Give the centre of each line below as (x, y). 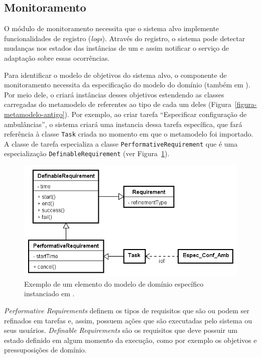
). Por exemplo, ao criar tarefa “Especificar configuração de (156, 114)
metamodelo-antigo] (34, 114)
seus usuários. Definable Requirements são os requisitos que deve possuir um (121, 330)
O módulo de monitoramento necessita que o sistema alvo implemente (112, 28)
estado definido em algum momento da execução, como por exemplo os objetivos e (130, 340)
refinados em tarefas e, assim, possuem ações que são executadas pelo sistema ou (128, 320)
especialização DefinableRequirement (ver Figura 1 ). (87, 153)
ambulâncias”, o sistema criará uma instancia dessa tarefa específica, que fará (123, 124)
